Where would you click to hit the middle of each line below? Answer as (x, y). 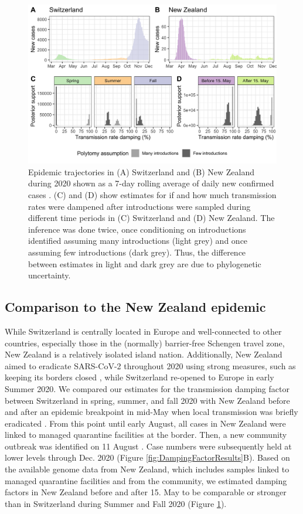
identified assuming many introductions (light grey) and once (138, 241)
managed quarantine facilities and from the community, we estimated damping (146, 480)
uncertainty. (50, 275)
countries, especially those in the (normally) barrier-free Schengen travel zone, (145, 343)
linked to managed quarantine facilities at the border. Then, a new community (146, 435)
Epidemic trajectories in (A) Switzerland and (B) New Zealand (141, 171)
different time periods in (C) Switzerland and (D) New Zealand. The (151, 218)
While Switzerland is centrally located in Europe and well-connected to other (143, 331)
